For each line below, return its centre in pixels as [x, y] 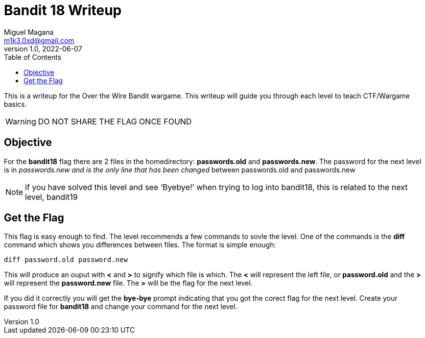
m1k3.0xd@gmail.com [39, 40]
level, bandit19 [51, 197]
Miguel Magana [29, 32]
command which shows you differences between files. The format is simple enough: [140, 245]
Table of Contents [33, 57]
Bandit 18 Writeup [63, 10]
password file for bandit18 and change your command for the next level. [121, 307]
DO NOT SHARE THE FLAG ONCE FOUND [115, 121]
